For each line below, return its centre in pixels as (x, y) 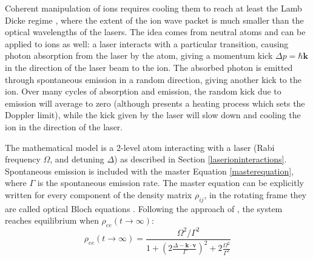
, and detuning (77, 159)
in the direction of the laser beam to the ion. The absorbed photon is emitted (149, 67)
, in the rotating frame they (255, 194)
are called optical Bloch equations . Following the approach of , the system (144, 208)
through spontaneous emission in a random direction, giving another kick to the (153, 79)
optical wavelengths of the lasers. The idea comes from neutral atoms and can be (155, 32)
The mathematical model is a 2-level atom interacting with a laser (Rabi (140, 147)
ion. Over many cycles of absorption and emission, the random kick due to (143, 91)
